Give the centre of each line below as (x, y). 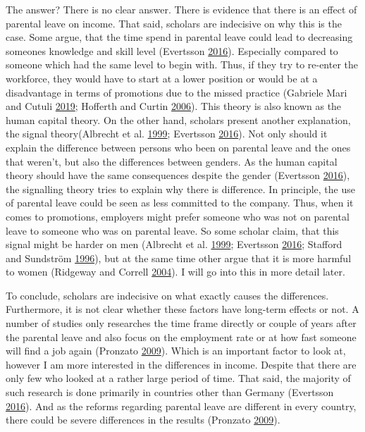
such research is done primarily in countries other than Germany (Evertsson (170, 392)
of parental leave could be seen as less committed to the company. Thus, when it (180, 203)
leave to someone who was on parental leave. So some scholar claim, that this (172, 230)
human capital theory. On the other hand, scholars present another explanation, (178, 119)
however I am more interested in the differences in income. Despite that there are (181, 364)
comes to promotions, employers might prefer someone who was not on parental (178, 216)
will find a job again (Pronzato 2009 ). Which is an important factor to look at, (176, 351)
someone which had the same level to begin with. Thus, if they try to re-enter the (182, 64)
